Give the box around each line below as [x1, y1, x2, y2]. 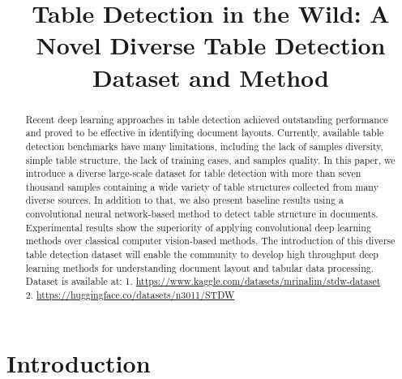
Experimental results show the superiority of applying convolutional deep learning [25, 220, 371, 234]
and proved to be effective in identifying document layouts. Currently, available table [25, 126, 384, 140]
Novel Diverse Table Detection [36, 28, 386, 62]
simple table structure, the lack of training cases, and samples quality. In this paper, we [25, 153, 396, 166]
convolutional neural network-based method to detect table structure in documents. [25, 207, 378, 221]
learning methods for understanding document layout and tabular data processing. [25, 261, 374, 274]
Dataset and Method [92, 60, 329, 93]
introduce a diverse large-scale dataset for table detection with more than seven [25, 166, 361, 180]
